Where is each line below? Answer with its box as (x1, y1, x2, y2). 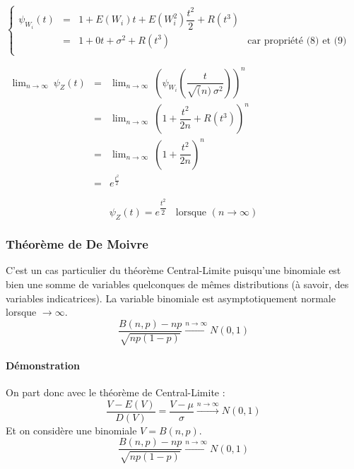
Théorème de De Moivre (6, 235, 148, 253)
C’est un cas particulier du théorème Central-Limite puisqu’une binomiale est (6, 263, 341, 278)
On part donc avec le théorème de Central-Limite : (6, 385, 225, 400)
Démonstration (6, 357, 80, 372)
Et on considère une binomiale (6, 422, 137, 437)
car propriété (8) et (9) (247, 35, 347, 46)
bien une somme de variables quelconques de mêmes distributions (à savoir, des (6, 276, 349, 291)
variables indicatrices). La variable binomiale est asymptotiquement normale (6, 290, 336, 305)
